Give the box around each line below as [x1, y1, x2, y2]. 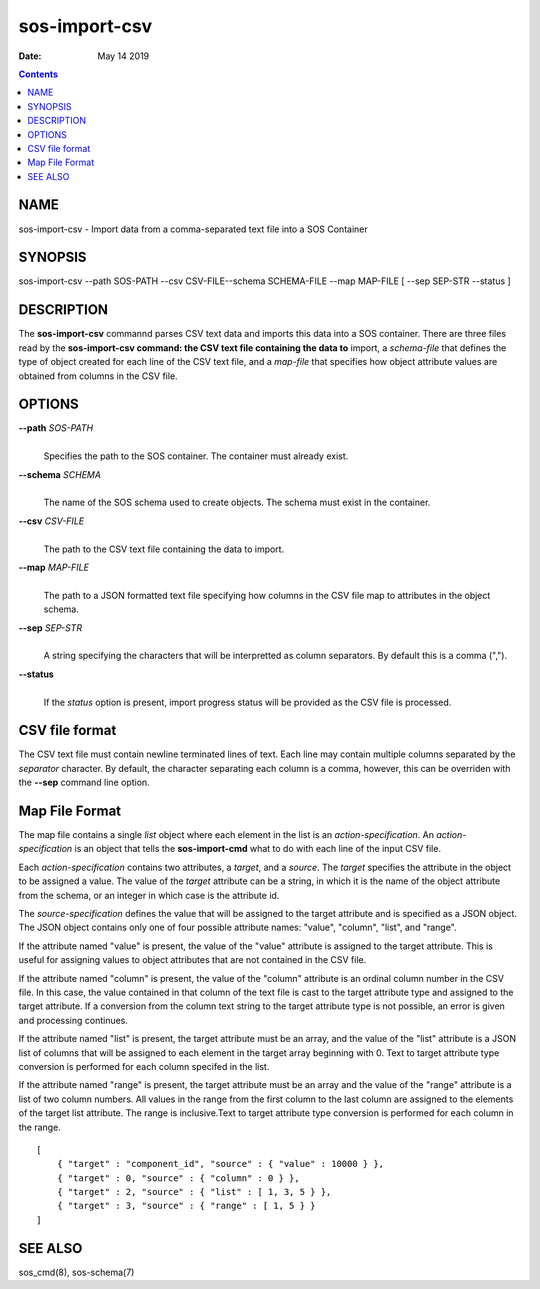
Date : [18, 50, 42, 62]
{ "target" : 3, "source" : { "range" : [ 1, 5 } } [56, 1200, 316, 1212]
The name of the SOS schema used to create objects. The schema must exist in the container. [43, 496, 431, 509]
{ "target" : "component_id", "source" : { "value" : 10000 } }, [56, 1158, 385, 1170]
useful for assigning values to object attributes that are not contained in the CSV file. [18, 954, 367, 966]
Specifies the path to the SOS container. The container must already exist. [43, 450, 349, 462]
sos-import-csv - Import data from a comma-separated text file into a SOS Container [18, 223, 369, 235]
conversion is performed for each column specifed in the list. [18, 1060, 270, 1072]
